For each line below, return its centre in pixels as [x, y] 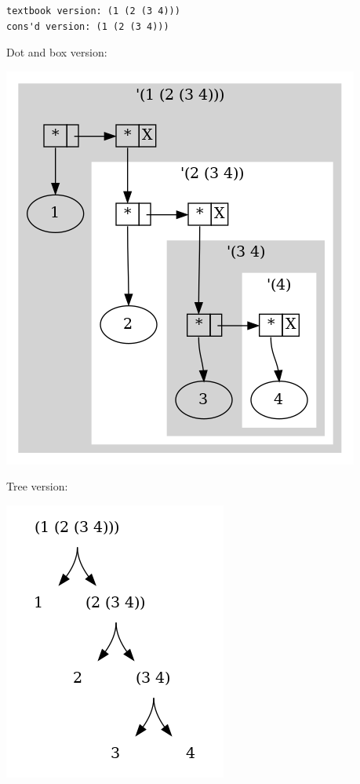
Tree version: [37, 486]
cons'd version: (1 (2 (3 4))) [88, 26]
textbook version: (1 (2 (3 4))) [93, 11]
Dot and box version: [57, 52]
